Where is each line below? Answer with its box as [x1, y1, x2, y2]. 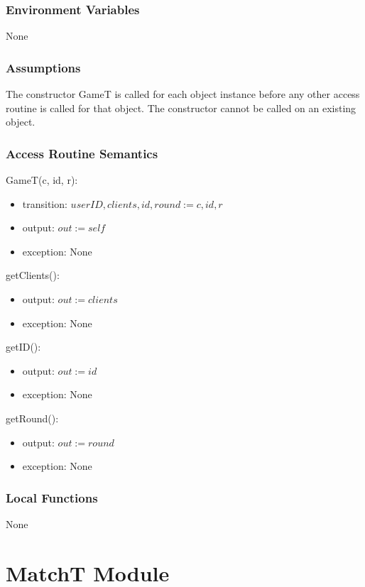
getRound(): [6, 410, 59, 425]
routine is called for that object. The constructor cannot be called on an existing [6, 100, 356, 115]
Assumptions [6, 58, 81, 76]
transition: [22, 196, 67, 211]
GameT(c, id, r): [6, 172, 78, 187]
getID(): [6, 339, 41, 354]
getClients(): [6, 268, 60, 282]
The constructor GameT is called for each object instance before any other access [6, 87, 360, 102]
